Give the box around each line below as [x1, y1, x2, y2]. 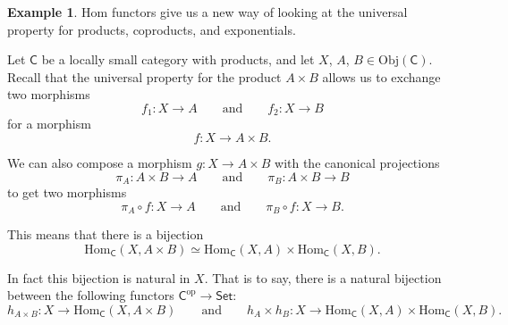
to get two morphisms [7, 183, 127, 202]
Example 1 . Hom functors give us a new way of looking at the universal [7, 3, 408, 21]
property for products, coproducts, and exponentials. [7, 20, 296, 38]
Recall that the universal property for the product [7, 67, 282, 86]
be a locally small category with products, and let [41, 50, 315, 69]
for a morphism [7, 114, 91, 133]
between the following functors [7, 286, 174, 304]
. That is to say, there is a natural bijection [204, 268, 442, 287]
